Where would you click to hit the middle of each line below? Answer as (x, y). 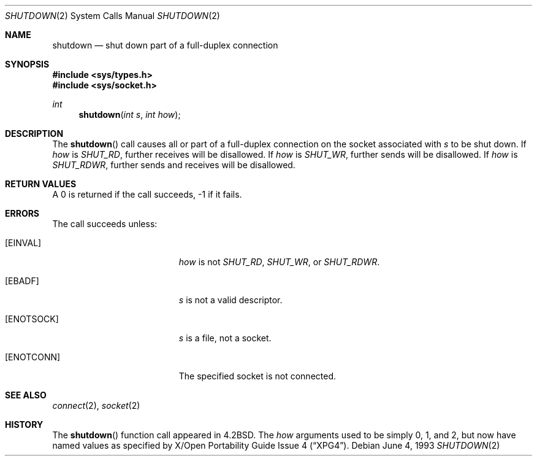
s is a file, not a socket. (225, 338)
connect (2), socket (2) (96, 405)
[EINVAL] (23, 243)
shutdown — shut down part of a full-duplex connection (165, 45)
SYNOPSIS (27, 64)
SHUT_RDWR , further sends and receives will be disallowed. (174, 165)
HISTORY (24, 424)
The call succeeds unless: (105, 224)
